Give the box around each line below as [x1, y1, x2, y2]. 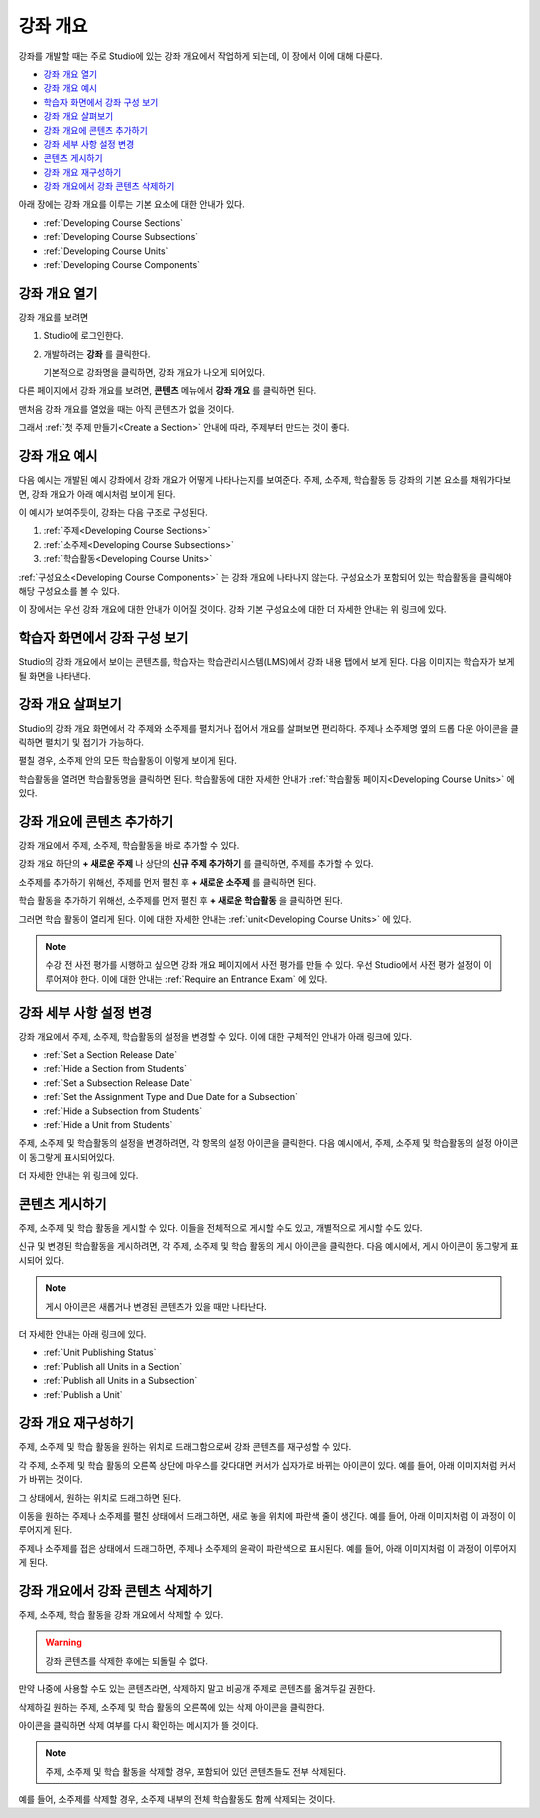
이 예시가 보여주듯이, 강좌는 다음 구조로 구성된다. [18, 506, 209, 518]
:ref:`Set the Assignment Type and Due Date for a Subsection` [43, 1091, 299, 1103]
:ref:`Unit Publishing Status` [43, 1346, 157, 1359]
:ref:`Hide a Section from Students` [43, 1063, 187, 1075]
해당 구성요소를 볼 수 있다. [18, 585, 120, 597]
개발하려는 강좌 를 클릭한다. [43, 348, 151, 360]
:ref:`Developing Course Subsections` [43, 231, 199, 243]
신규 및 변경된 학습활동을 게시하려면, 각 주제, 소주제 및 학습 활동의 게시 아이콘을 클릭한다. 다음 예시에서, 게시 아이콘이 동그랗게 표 [18, 1240, 519, 1252]
